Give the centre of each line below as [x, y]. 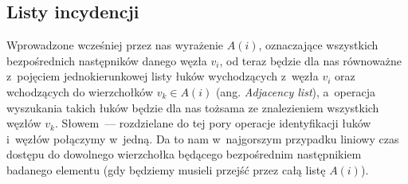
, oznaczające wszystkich [318, 45]
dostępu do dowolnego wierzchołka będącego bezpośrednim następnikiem [184, 154]
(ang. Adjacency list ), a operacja [295, 91]
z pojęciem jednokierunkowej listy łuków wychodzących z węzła [163, 76]
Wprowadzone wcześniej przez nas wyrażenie [115, 45]
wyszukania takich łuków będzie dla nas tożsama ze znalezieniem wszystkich [193, 107]
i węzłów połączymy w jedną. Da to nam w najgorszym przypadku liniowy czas [203, 138]
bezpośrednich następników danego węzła [107, 60]
